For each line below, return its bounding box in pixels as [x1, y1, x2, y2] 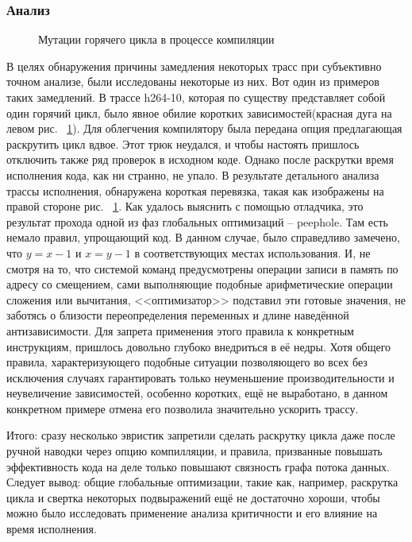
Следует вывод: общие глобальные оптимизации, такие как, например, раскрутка [6, 474, 399, 490]
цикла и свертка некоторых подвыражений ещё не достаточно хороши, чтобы [6, 489, 380, 505]
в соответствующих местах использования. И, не [134, 244, 371, 261]
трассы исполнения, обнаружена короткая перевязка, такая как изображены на [6, 182, 384, 199]
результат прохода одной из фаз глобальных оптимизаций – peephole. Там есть [6, 213, 388, 230]
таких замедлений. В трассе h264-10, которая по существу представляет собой [6, 89, 386, 105]
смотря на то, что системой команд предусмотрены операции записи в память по [6, 260, 399, 277]
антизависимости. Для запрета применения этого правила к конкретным [6, 322, 354, 339]
